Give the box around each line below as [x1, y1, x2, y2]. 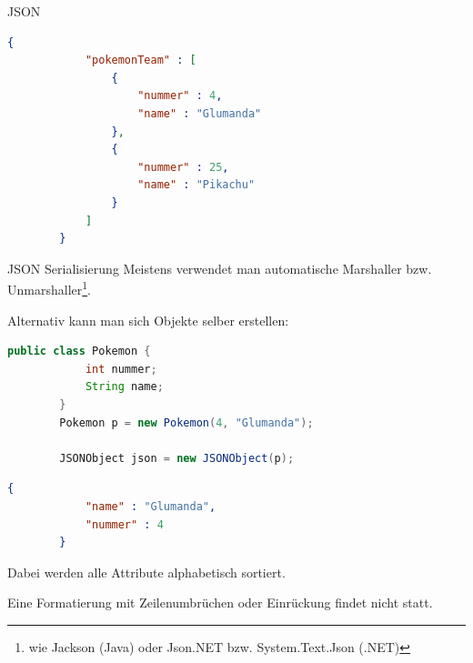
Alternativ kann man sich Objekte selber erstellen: [7, 310, 289, 329]
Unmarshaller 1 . [7, 277, 91, 298]
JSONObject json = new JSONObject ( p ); [59, 451, 295, 465]
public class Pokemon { [7, 345, 151, 358]
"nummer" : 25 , [137, 160, 229, 174]
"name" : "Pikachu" [137, 178, 256, 192]
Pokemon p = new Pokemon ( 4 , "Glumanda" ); [59, 416, 314, 429]
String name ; [85, 380, 164, 394]
